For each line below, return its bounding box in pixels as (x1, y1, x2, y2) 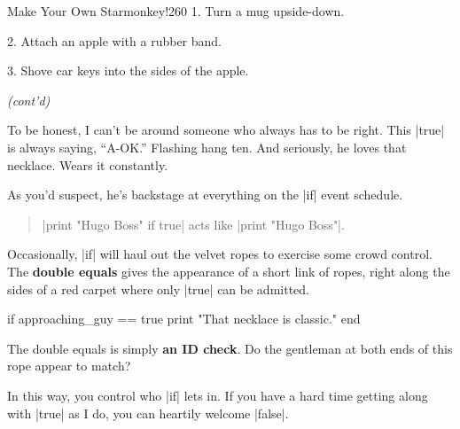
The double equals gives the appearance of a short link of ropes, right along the (7, 261, 450, 280)
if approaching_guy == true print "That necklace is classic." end (7, 309, 361, 328)
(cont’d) (7, 90, 51, 109)
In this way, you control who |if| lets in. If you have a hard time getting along (7, 386, 428, 404)
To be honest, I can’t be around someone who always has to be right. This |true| (7, 121, 445, 139)
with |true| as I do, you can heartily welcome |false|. (7, 403, 289, 422)
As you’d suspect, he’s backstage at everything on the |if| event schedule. (7, 185, 403, 204)
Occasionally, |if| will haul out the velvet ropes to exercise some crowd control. (7, 245, 433, 263)
